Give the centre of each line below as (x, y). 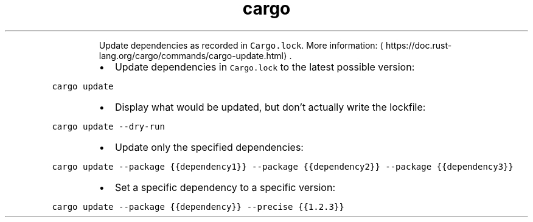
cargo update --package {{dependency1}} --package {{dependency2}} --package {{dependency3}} (283, 166)
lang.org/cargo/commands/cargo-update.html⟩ (193, 55)
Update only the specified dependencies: (209, 147)
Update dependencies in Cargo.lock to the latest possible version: (265, 67)
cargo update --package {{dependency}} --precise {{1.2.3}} (198, 206)
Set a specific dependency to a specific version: (225, 187)
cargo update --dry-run (108, 126)
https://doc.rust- (419, 45)
